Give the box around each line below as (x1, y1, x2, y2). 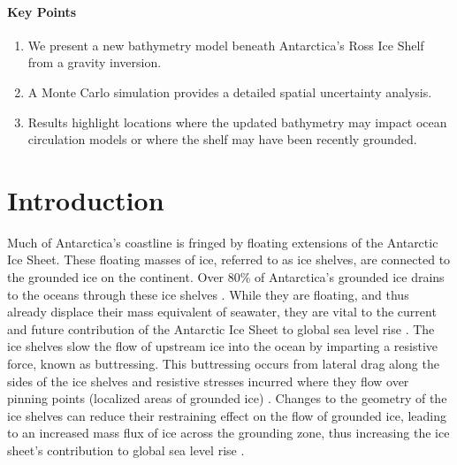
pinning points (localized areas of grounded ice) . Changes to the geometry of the (7, 389, 447, 408)
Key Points (7, 2, 77, 20)
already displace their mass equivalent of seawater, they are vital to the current (7, 302, 437, 321)
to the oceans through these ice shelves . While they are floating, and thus (7, 285, 409, 303)
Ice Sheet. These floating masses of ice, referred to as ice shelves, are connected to (7, 250, 451, 269)
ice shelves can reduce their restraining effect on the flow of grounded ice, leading (7, 406, 446, 424)
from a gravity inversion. (27, 53, 162, 72)
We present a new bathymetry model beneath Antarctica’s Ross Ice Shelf (27, 35, 424, 54)
